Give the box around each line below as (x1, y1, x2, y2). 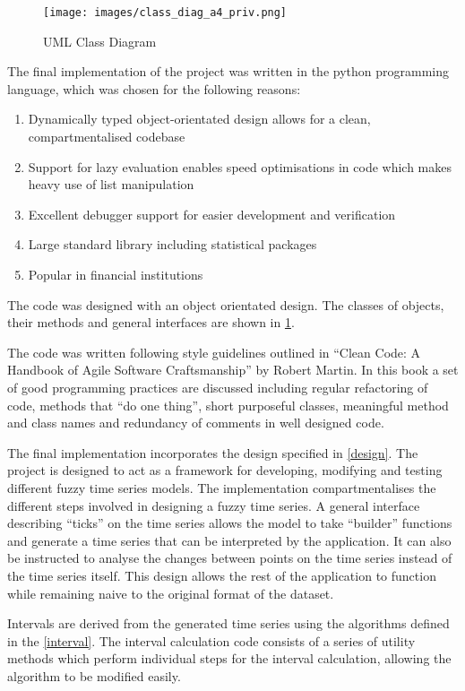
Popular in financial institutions (28, 265, 203, 283)
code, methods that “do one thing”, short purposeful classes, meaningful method (7, 395, 449, 414)
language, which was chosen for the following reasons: (7, 79, 301, 98)
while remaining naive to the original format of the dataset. (7, 583, 334, 602)
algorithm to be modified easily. (7, 666, 181, 685)
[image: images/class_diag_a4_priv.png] (43, 6, 288, 19)
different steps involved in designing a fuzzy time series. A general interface (7, 496, 420, 514)
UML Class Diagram (43, 31, 157, 50)
